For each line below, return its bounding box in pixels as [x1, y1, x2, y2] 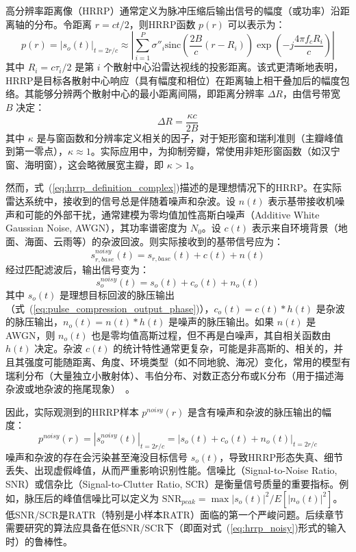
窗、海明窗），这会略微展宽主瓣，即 [5, 157, 164, 171]
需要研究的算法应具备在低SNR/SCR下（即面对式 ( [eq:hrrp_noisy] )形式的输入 [5, 520, 346, 535]
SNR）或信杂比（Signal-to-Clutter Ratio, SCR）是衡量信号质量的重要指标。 [5, 476, 340, 490]
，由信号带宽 [282, 86, 340, 101]
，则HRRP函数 [129, 16, 196, 31]
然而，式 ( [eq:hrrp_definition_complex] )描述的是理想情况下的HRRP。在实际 [5, 180, 342, 195]
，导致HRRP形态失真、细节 [219, 449, 343, 464]
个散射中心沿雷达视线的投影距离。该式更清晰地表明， [103, 60, 344, 74]
